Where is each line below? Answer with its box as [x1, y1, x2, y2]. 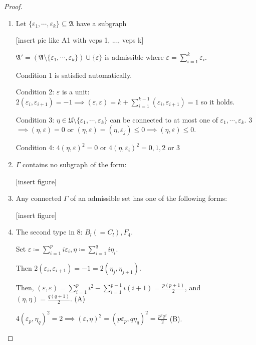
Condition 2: [16, 86, 55, 97]
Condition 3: [16, 114, 55, 125]
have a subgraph [76, 18, 127, 28]
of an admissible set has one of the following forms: [70, 193, 227, 203]
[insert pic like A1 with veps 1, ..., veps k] [16, 35, 144, 45]
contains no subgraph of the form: [23, 159, 127, 169]
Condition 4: [16, 142, 55, 153]
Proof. [4, 1, 23, 11]
